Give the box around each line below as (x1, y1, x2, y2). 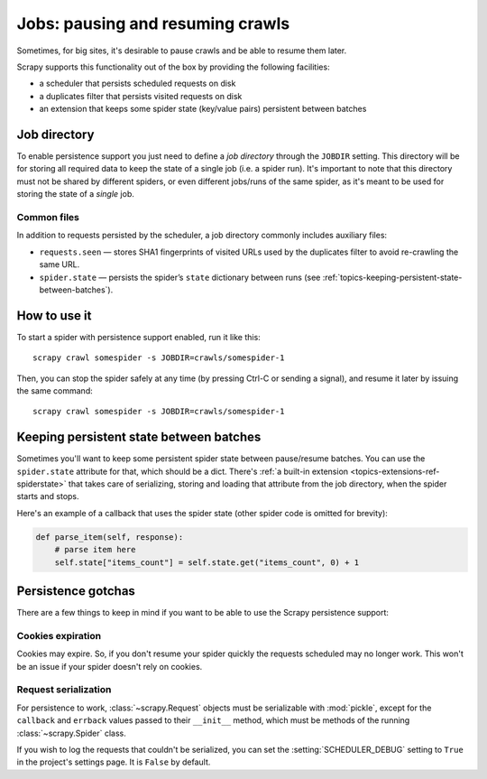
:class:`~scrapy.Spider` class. (16, 728, 126, 738)
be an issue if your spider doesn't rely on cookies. (16, 661, 203, 672)
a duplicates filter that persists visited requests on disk (39, 90, 243, 101)
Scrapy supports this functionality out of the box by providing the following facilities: (16, 61, 330, 72)
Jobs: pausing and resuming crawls (16, 14, 290, 33)
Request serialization (16, 683, 112, 696)
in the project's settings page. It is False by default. (16, 756, 211, 767)
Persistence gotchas (16, 583, 135, 598)
